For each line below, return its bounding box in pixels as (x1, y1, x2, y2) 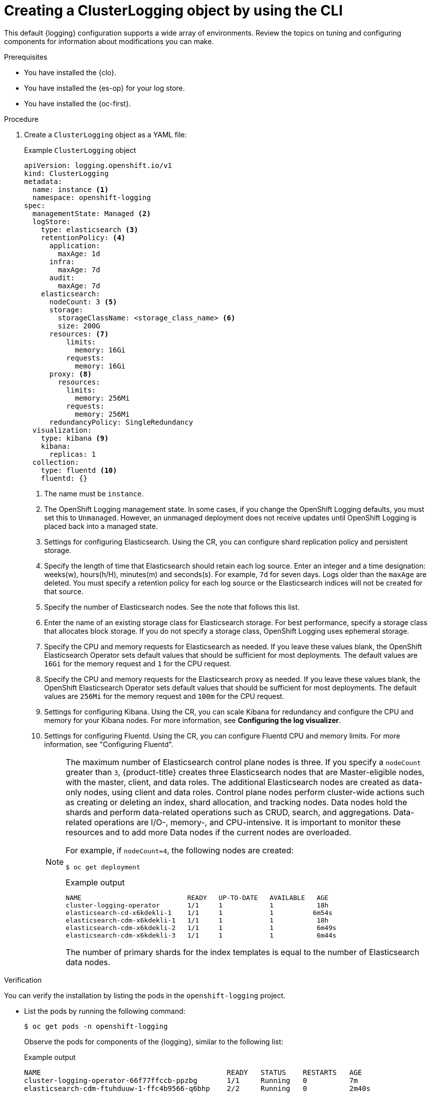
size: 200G (58, 321, 100, 330)
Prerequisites (4, 52, 48, 61)
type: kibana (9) (41, 434, 109, 442)
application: (49, 241, 100, 250)
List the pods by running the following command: (24, 1006, 185, 1015)
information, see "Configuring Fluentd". (44, 740, 173, 749)
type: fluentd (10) (41, 466, 117, 474)
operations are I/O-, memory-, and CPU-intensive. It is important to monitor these (94, 817, 401, 827)
